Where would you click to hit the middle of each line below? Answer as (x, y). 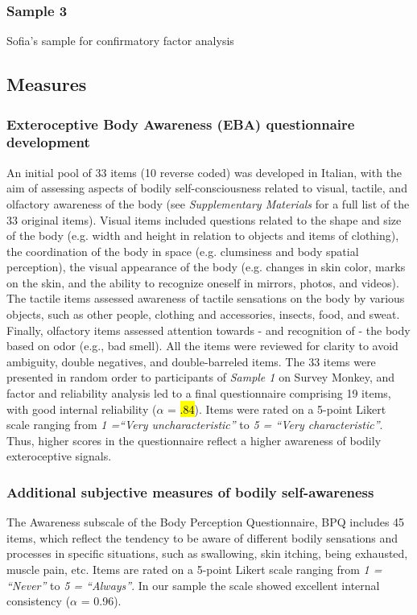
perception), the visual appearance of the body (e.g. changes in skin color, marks (206, 267)
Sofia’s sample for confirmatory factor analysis (120, 41)
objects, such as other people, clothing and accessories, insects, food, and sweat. (203, 314)
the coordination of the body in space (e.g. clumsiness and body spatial (183, 251)
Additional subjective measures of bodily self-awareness (190, 491)
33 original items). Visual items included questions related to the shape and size (204, 219)
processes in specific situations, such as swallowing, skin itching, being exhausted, (207, 553)
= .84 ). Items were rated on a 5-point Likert (277, 409)
